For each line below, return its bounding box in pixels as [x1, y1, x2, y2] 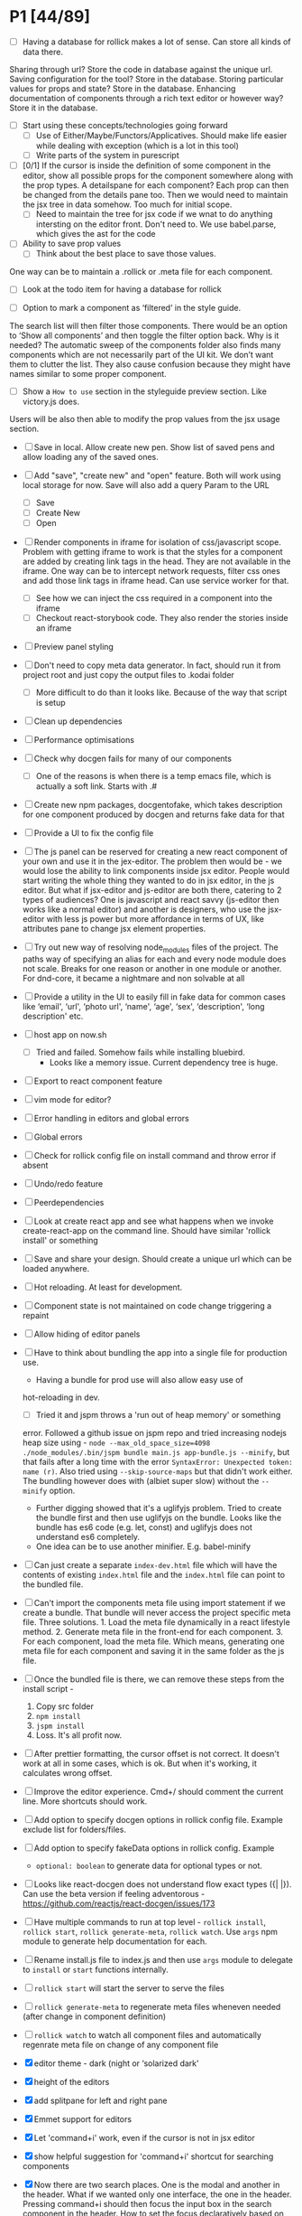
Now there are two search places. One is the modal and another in [33, 2179, 280, 2190]
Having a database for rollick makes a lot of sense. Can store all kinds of [22, 36, 291, 47]
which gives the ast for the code [35, 229, 156, 239]
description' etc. [22, 1010, 84, 1021]
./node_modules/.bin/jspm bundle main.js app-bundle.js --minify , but [22, 1446, 290, 1457]
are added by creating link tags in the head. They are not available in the [22, 556, 291, 567]
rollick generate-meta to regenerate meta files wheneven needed [33, 2001, 281, 2012]
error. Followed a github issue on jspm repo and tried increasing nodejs [22, 1427, 287, 1438]
